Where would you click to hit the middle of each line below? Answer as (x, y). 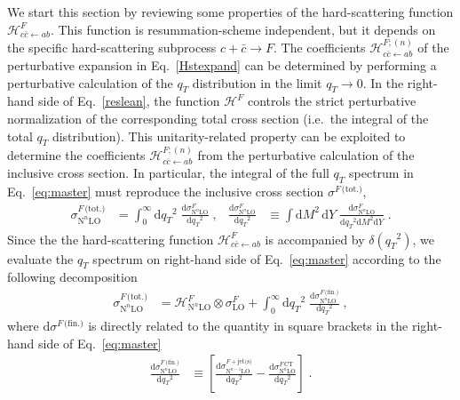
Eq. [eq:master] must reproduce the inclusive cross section (166, 191)
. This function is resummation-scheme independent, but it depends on (243, 29)
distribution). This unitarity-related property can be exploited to (229, 136)
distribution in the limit (257, 82)
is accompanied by (315, 239)
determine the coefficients (76, 155)
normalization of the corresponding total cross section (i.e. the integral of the (218, 118)
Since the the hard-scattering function (111, 239)
